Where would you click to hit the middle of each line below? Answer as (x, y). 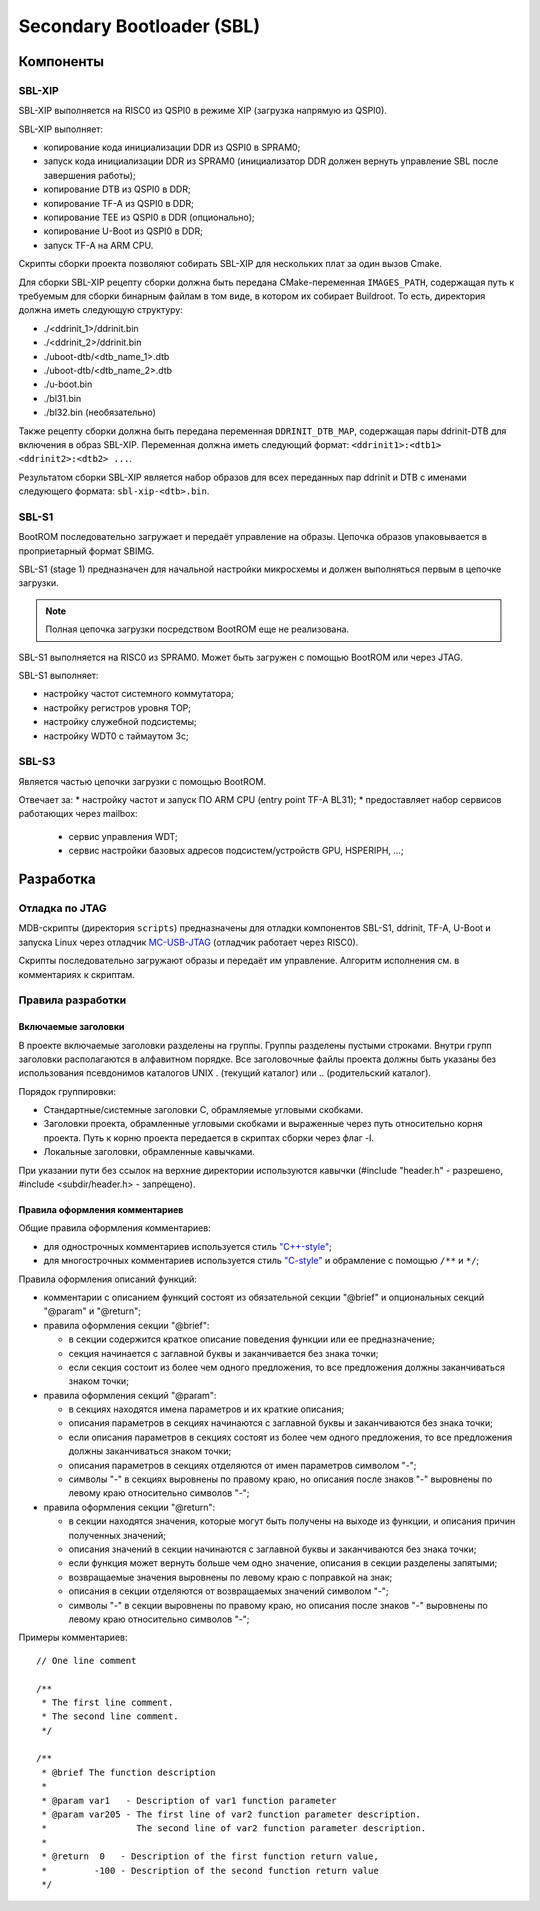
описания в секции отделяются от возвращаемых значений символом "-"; (228, 1591)
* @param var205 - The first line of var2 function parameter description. (231, 1814)
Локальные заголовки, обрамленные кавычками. (149, 1152)
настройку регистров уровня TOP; (117, 707)
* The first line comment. (107, 1702)
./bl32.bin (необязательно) (100, 412)
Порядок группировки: (67, 1091)
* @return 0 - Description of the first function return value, (210, 1856)
